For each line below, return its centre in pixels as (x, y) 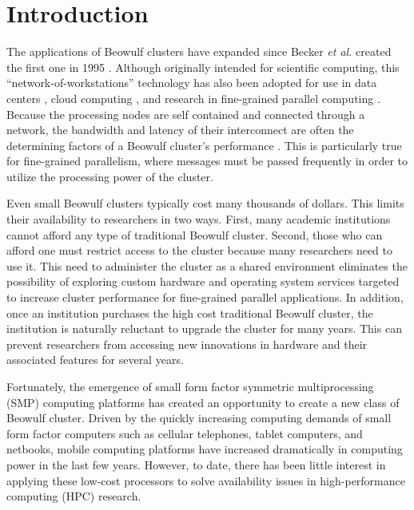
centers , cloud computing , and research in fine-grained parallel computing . (193, 98)
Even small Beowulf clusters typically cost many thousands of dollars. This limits (205, 203)
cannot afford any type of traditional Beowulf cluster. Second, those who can (195, 234)
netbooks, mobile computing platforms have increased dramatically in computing (205, 449)
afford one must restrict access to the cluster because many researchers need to (199, 250)
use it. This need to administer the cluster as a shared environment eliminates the (207, 265)
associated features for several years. (95, 360)
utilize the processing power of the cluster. (110, 176)
